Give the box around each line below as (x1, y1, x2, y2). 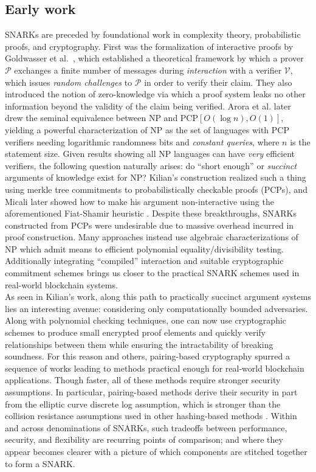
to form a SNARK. (5, 457, 75, 470)
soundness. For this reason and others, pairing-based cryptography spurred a (5, 350, 290, 363)
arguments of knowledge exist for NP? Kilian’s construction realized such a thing (5, 171, 306, 184)
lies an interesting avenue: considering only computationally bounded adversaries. (5, 302, 308, 314)
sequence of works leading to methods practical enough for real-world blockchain (5, 361, 304, 374)
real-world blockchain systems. (5, 278, 118, 291)
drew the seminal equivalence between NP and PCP (5, 111, 199, 124)
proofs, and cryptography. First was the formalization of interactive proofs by (5, 40, 294, 52)
